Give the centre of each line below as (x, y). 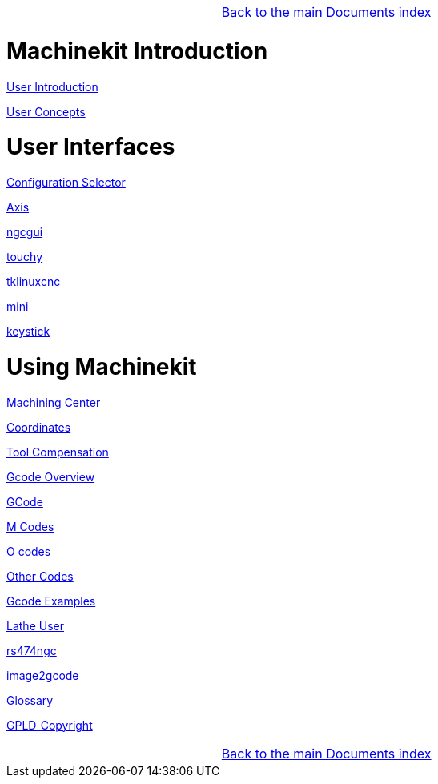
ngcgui (25, 232)
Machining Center (54, 402)
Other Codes (40, 576)
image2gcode (43, 675)
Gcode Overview (51, 476)
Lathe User (35, 625)
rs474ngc (32, 650)
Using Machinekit (102, 366)
